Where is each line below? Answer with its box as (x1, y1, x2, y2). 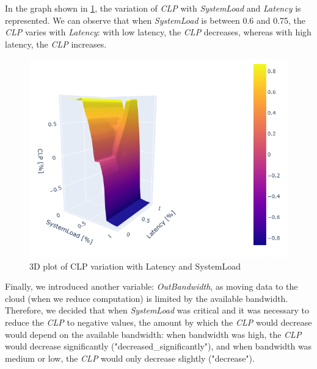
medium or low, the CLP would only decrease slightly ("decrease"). (5, 351, 255, 364)
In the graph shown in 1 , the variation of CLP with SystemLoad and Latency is (5, 2, 301, 14)
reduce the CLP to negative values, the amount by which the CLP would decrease (5, 316, 312, 328)
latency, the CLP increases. (5, 37, 107, 50)
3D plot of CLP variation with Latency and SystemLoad (29, 259, 241, 272)
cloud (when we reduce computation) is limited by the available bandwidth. (5, 292, 288, 304)
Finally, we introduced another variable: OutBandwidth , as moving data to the (5, 280, 298, 293)
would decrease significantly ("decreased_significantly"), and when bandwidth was (5, 340, 312, 353)
